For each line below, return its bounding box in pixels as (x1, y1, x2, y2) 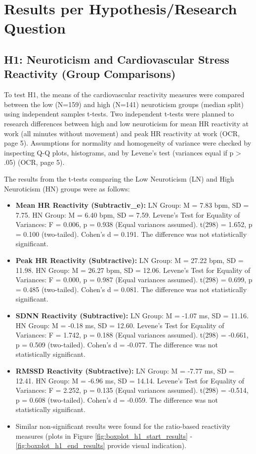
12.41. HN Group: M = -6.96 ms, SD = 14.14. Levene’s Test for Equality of (15, 375, 245, 385)
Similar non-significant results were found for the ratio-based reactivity (15, 420, 230, 431)
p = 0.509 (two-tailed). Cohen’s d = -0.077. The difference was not (15, 339, 218, 349)
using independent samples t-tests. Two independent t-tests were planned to (4, 109, 234, 119)
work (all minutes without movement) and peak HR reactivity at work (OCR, (4, 128, 240, 138)
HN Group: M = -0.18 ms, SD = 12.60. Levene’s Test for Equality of (15, 320, 224, 330)
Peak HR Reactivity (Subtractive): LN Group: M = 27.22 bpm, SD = (15, 255, 244, 265)
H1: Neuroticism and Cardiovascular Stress (4, 51, 229, 67)
